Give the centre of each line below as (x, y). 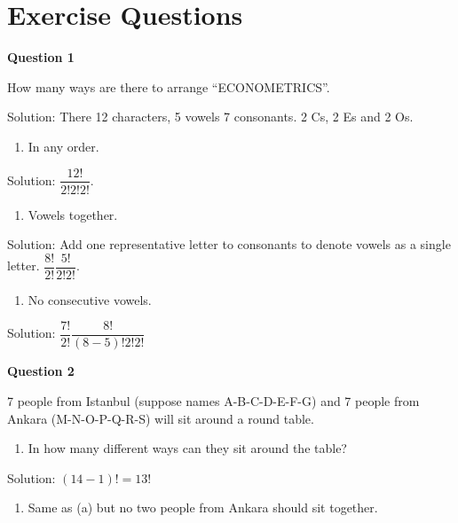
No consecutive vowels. (90, 299)
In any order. (63, 146)
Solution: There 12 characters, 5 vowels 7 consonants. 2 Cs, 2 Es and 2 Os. (210, 117)
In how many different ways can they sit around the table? (187, 448)
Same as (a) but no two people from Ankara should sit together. (203, 507)
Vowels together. (73, 214)
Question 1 (41, 57)
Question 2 (41, 371)
